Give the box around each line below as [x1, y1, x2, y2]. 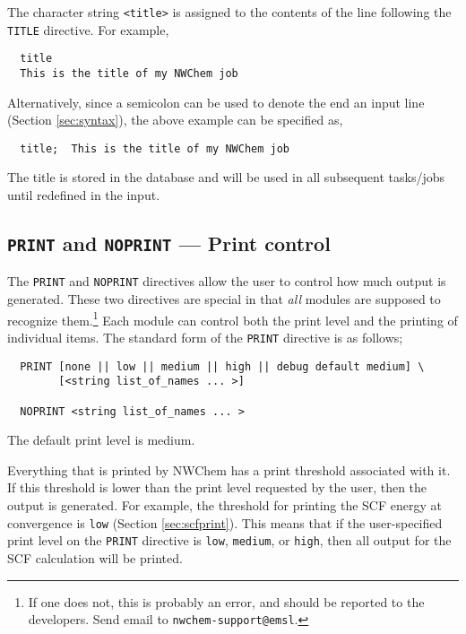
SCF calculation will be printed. [7, 548, 183, 567]
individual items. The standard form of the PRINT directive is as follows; [7, 327, 403, 346]
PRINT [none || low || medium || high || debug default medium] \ [20, 360, 425, 373]
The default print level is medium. [7, 430, 195, 449]
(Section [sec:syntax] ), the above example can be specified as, [7, 110, 343, 129]
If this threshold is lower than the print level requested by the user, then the [7, 478, 427, 497]
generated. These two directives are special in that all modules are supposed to [7, 290, 441, 308]
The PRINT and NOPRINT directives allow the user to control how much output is [7, 272, 446, 291]
